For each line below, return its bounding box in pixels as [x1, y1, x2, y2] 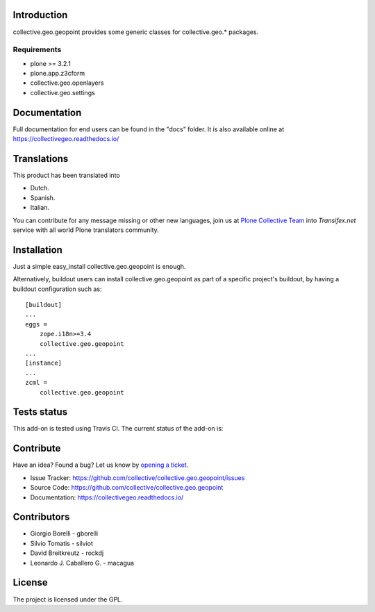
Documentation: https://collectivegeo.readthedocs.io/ [30, 493, 184, 502]
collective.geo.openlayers [30, 78, 104, 87]
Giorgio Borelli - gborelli [30, 529, 99, 538]
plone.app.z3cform [30, 69, 85, 78]
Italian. [30, 204, 50, 212]
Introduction [12, 9, 68, 21]
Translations [12, 153, 69, 165]
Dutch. [30, 184, 50, 192]
